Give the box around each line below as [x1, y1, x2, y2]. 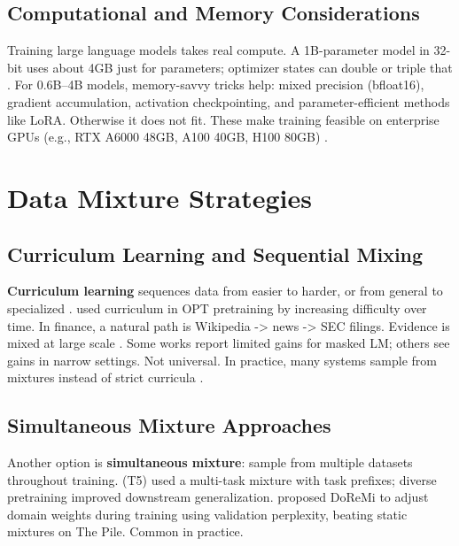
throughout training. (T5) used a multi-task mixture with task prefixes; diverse [7, 470, 437, 488]
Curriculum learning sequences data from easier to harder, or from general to [7, 281, 443, 300]
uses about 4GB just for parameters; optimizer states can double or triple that [26, 58, 453, 76]
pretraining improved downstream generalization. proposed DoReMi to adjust [7, 488, 429, 506]
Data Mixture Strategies [7, 179, 313, 215]
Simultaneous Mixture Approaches [7, 411, 331, 439]
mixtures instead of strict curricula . [7, 368, 204, 387]
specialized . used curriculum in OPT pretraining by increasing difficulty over [7, 298, 427, 317]
